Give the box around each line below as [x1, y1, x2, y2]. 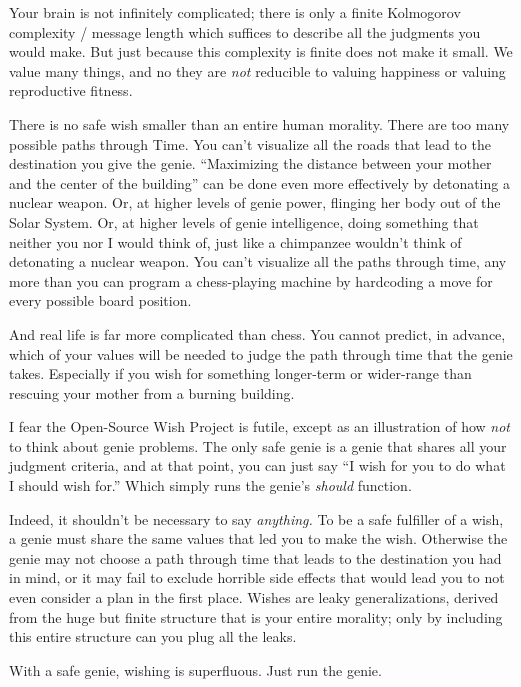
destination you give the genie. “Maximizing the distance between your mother [9, 153, 492, 174]
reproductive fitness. [9, 80, 133, 101]
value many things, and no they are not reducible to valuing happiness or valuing [9, 60, 506, 81]
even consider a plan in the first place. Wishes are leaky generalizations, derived [9, 587, 499, 608]
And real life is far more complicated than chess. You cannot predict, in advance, [9, 323, 506, 344]
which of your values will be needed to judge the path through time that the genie [9, 343, 513, 364]
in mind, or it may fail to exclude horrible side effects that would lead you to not [9, 567, 505, 588]
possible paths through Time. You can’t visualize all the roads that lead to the [9, 133, 491, 154]
